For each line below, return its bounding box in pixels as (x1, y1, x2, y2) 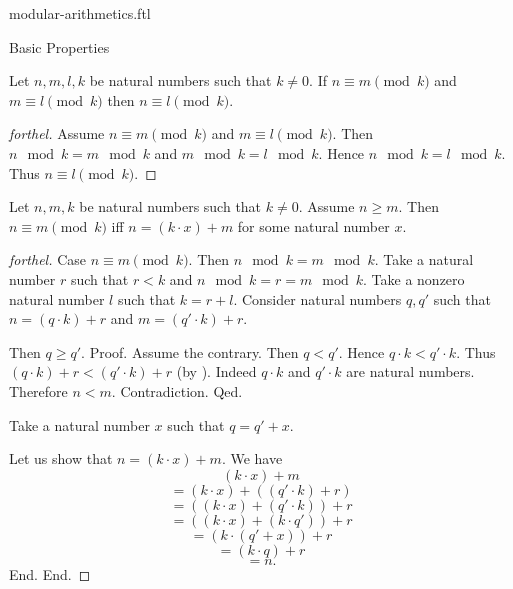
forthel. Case (9, 249, 86, 270)
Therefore (9, 380, 68, 401)
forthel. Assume (9, 123, 105, 144)
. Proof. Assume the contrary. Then (81, 341, 299, 362)
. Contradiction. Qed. (111, 380, 243, 401)
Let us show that (9, 448, 113, 469)
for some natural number (237, 215, 390, 236)
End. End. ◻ (9, 563, 91, 584)
